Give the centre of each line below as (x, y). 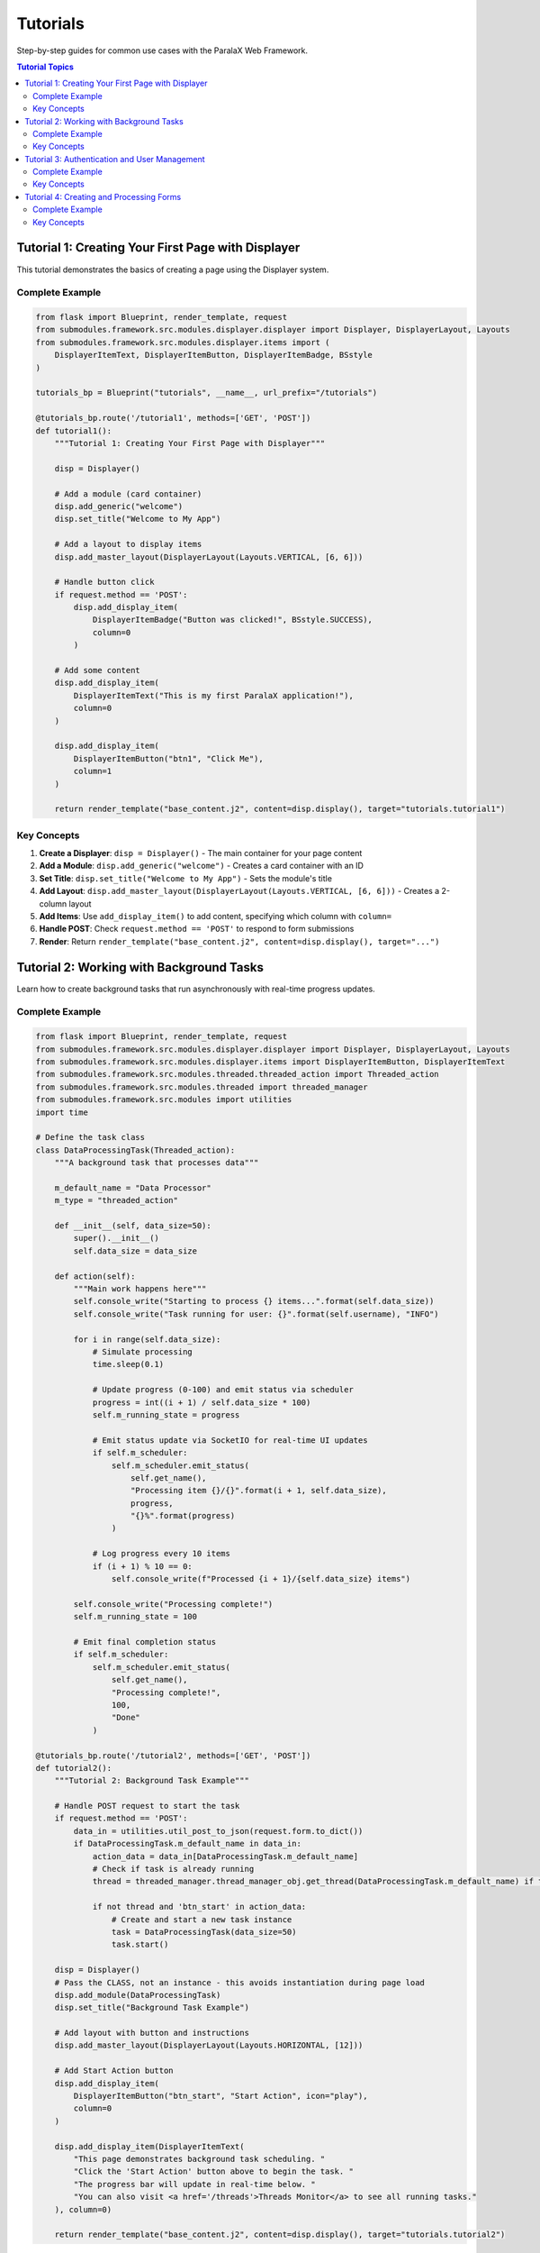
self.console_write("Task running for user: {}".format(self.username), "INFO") (256, 1314)
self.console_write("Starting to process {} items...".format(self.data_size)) (254, 1301)
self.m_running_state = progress (166, 1414)
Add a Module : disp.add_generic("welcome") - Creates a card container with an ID (202, 866)
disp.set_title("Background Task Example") (152, 2008)
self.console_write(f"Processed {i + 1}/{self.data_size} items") (261, 1579)
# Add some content (98, 670)
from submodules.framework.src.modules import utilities (164, 1100)
